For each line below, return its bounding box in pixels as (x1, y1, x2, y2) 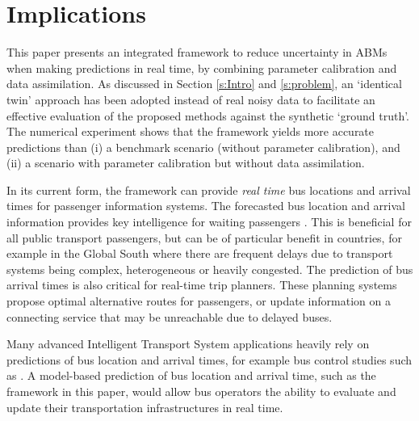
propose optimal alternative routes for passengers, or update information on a (6, 293, 391, 309)
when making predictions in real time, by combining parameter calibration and (6, 59, 397, 76)
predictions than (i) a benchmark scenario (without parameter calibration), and (6, 138, 400, 155)
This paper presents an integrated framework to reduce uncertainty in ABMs (6, 44, 388, 61)
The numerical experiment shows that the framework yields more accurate (6, 123, 375, 140)
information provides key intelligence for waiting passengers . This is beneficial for (6, 213, 412, 230)
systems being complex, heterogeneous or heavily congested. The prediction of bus (6, 260, 413, 277)
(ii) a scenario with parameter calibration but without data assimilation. (6, 154, 365, 171)
